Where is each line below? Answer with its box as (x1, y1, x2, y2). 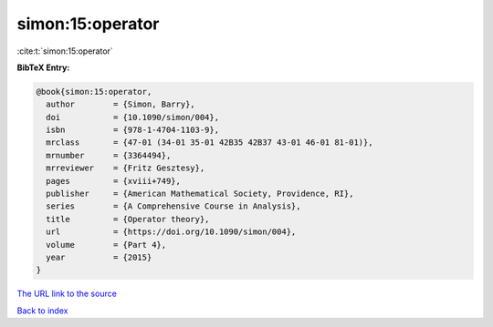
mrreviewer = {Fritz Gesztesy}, (46, 163, 205, 173)
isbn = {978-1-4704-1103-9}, (46, 125, 219, 136)
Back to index (16, 305, 68, 316)
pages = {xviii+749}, (46, 176, 182, 186)
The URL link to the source (16, 288, 118, 300)
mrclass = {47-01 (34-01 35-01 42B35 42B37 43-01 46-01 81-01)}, (46, 138, 373, 148)
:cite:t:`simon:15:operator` (16, 46, 113, 56)
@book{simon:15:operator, (36, 87, 152, 97)
